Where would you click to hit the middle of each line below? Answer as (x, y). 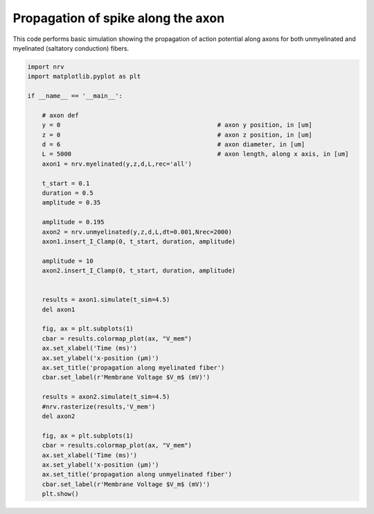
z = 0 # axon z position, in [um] (177, 135)
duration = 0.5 (68, 193)
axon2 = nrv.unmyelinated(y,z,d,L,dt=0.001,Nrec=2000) (137, 232)
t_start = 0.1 (66, 183)
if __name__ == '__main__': (75, 96)
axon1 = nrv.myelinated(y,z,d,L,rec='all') (117, 164)
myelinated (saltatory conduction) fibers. (71, 48)
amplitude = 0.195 (73, 222)
